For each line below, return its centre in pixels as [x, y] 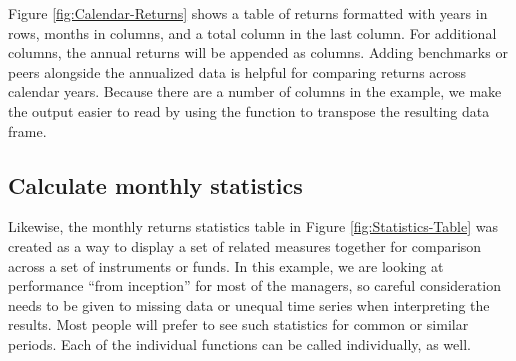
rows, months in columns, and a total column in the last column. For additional [252, 32]
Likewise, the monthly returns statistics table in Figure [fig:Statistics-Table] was [253, 226]
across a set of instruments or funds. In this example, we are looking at [226, 265]
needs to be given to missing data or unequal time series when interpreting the [249, 304]
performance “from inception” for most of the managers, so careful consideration [254, 285]
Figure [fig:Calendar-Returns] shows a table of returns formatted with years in [248, 13]
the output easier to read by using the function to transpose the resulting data [249, 110]
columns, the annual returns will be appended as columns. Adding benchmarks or [258, 52]
